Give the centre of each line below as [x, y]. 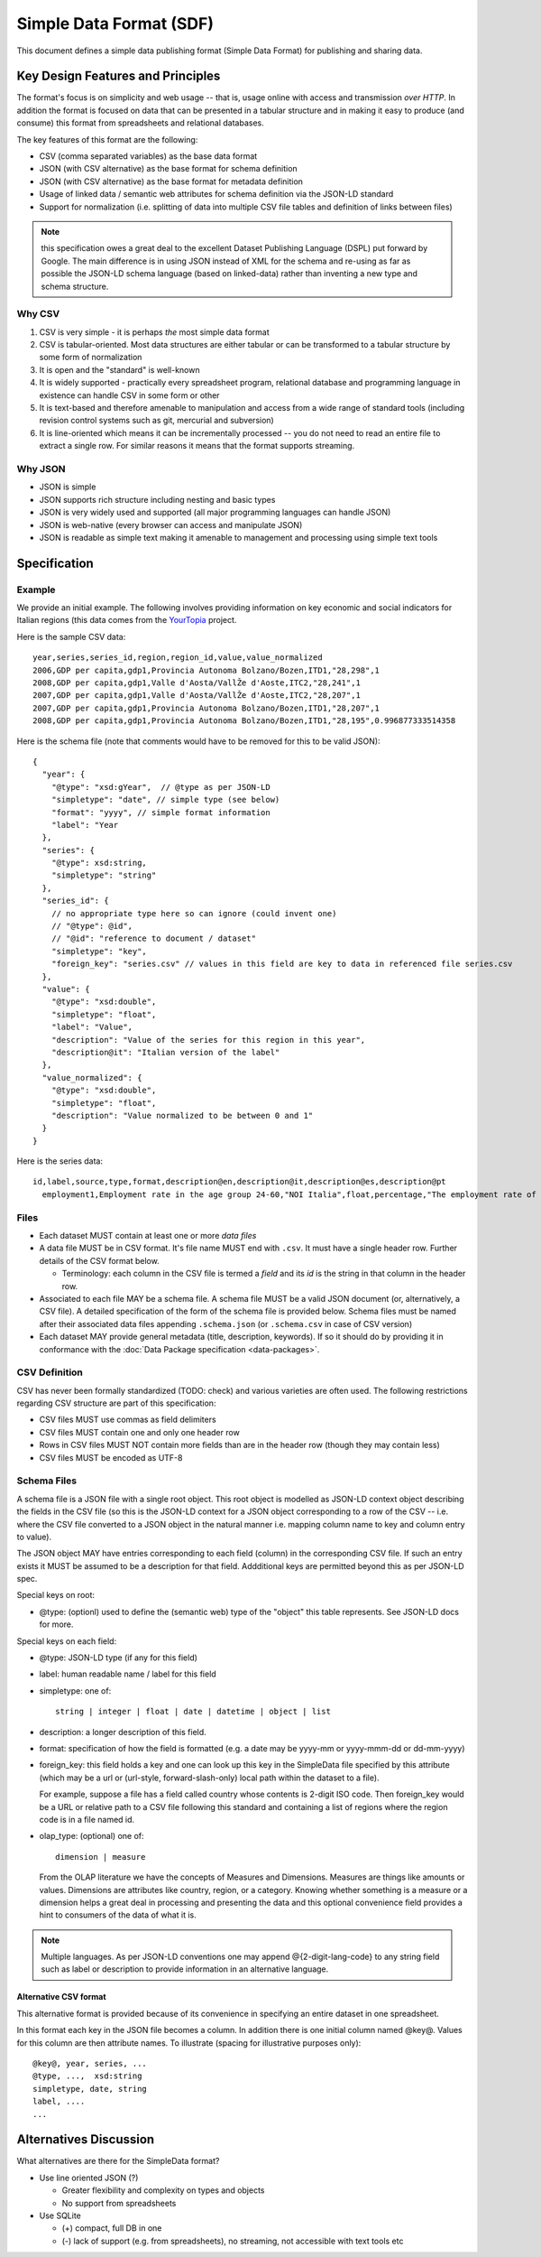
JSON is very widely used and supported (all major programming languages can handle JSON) [215, 512]
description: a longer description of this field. [123, 1732]
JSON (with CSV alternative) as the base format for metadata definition [171, 181]
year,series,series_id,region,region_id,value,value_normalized [178, 658]
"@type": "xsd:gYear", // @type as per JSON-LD [160, 787]
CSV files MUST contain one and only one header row [140, 1432]
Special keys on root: [55, 1595]
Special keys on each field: [67, 1641]
